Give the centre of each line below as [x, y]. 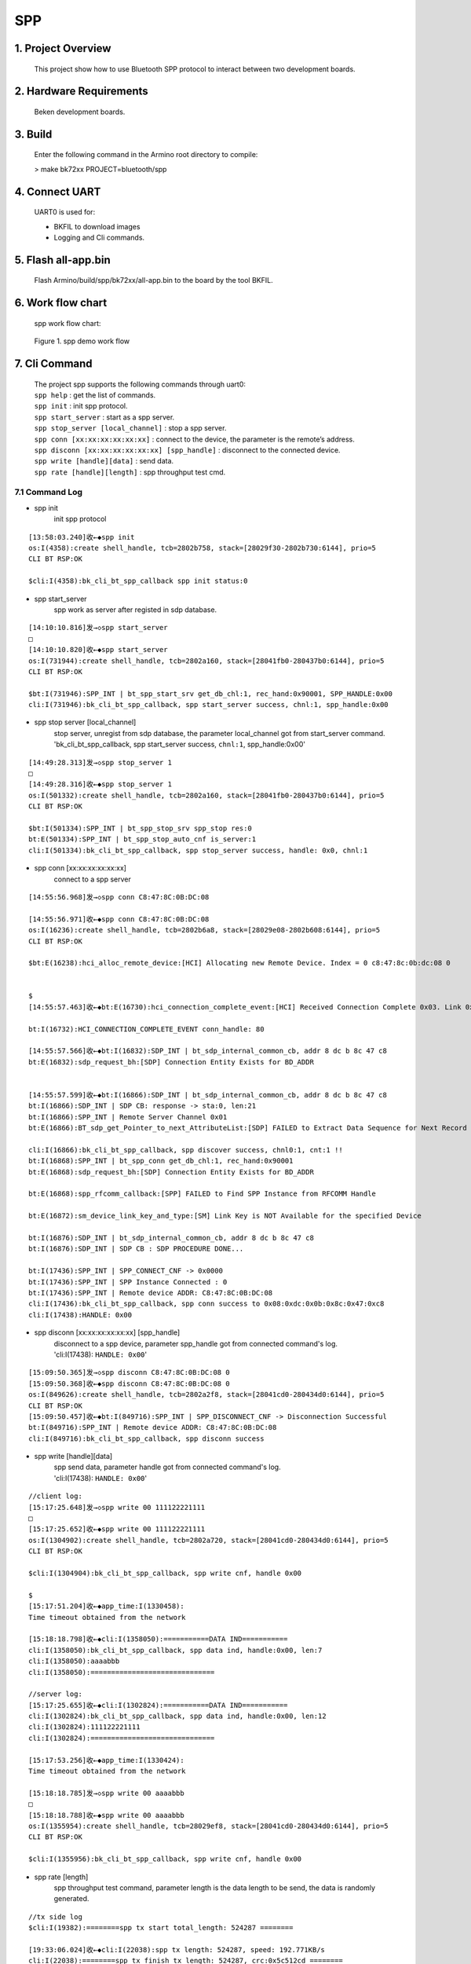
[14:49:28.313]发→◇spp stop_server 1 [100, 762]
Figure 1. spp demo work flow [82, 341]
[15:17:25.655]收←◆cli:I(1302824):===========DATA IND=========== [158, 1705]
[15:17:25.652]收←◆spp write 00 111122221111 [117, 1529]
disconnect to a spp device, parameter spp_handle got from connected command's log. [195, 1343]
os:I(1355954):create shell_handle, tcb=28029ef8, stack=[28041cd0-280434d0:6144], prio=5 [208, 1826]
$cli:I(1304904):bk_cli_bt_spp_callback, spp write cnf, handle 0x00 [165, 1573]
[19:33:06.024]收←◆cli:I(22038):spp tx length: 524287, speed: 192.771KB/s [177, 1949]
